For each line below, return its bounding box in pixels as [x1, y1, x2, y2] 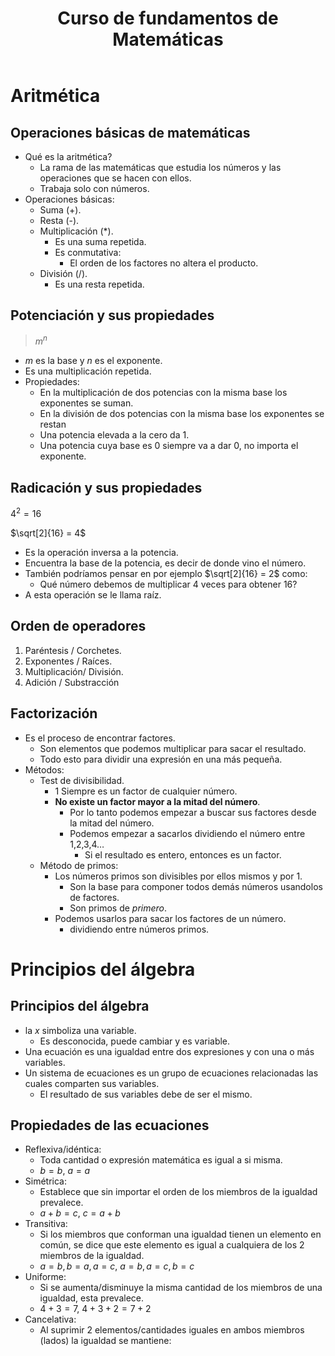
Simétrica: [24, 1175, 68, 1187]
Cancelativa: [24, 1313, 77, 1326]
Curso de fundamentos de [57, 7, 279, 30]
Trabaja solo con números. [39, 183, 150, 194]
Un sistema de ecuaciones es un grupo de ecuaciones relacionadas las [24, 1067, 319, 1079]
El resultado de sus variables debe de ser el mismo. [39, 1088, 253, 1100]
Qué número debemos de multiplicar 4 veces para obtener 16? [39, 578, 298, 590]
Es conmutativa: [54, 247, 122, 258]
